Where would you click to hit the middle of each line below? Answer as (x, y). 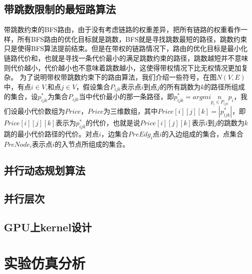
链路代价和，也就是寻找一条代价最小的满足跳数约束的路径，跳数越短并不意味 (126, 58)
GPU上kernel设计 (48, 227)
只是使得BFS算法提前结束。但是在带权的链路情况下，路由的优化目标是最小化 (126, 48)
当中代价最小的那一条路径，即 (126, 96)
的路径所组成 (225, 86)
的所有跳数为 (181, 86)
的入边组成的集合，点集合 (203, 133)
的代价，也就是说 (113, 123)
